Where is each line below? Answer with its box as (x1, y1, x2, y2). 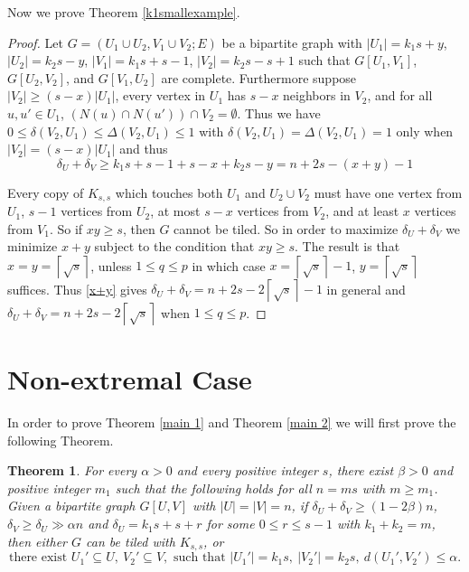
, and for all (367, 86, 433, 105)
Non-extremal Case (7, 361, 252, 398)
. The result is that (295, 237, 400, 256)
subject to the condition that (94, 237, 255, 256)
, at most (150, 202, 201, 220)
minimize (7, 237, 58, 256)
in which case (192, 256, 266, 275)
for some (206, 514, 255, 533)
